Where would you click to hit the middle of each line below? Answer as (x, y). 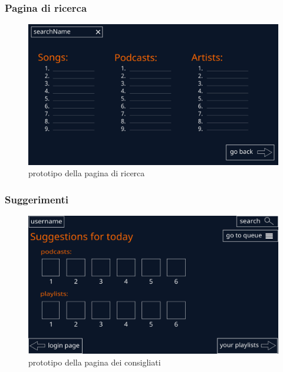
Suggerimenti (37, 199)
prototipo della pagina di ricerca (87, 173)
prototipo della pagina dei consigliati (95, 362)
